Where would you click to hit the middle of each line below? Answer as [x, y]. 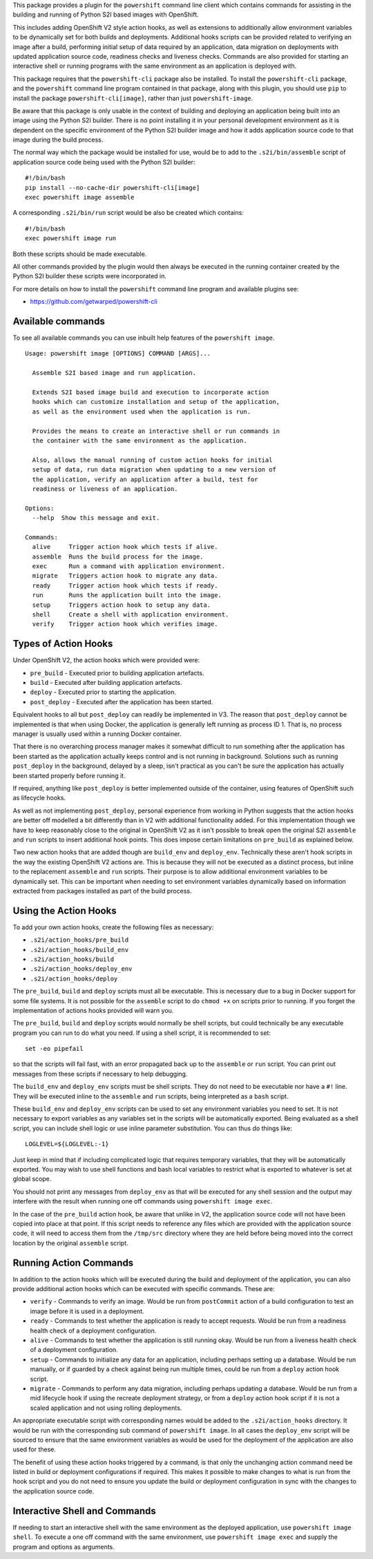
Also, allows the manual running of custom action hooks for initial [152, 460]
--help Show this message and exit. [96, 518]
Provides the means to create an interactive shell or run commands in [156, 431]
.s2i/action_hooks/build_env [79, 950]
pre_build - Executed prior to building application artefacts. [117, 672]
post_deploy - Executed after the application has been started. [122, 701]
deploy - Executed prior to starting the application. [103, 692]
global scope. [32, 1179]
